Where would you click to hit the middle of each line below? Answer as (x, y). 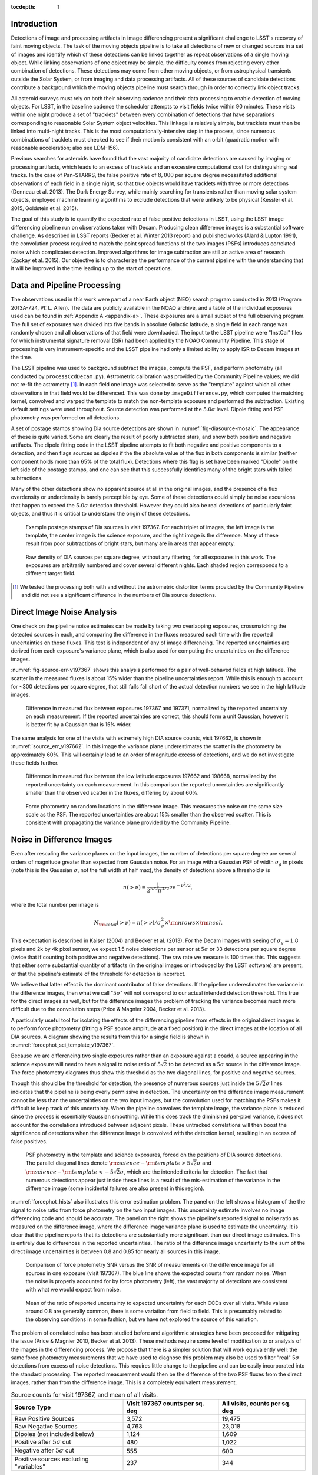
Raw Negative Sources (46, 1426)
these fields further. (35, 763)
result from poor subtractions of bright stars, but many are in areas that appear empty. (130, 543)
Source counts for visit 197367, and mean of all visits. (85, 1394)
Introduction (34, 24)
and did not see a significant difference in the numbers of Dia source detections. (119, 595)
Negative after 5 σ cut (44, 1450)
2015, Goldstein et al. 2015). (44, 208)
